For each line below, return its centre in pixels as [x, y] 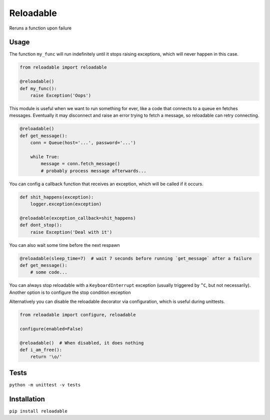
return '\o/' [46, 357]
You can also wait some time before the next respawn [64, 245]
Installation [27, 399]
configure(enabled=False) [51, 329]
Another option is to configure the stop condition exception [70, 292]
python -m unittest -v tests [45, 385]
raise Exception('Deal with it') [71, 232]
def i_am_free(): [41, 350]
